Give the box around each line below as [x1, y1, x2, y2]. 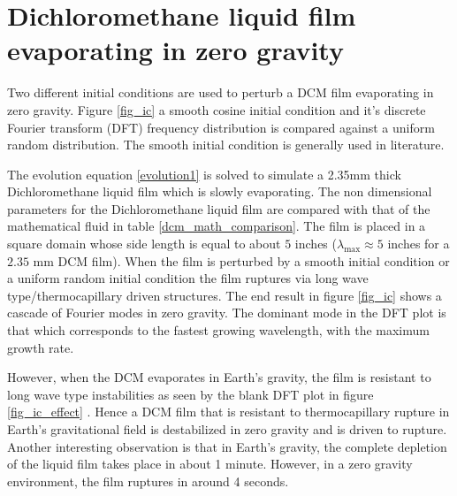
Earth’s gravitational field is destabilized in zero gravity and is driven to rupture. [7, 420, 447, 438]
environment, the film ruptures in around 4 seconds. [7, 471, 289, 490]
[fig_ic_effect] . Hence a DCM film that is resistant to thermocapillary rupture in [7, 402, 450, 421]
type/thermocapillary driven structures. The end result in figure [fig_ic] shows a [7, 286, 442, 304]
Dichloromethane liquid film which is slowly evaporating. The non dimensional [7, 182, 432, 201]
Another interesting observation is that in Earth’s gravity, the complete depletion [7, 437, 447, 455]
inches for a [387, 234, 450, 253]
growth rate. [7, 338, 74, 356]
